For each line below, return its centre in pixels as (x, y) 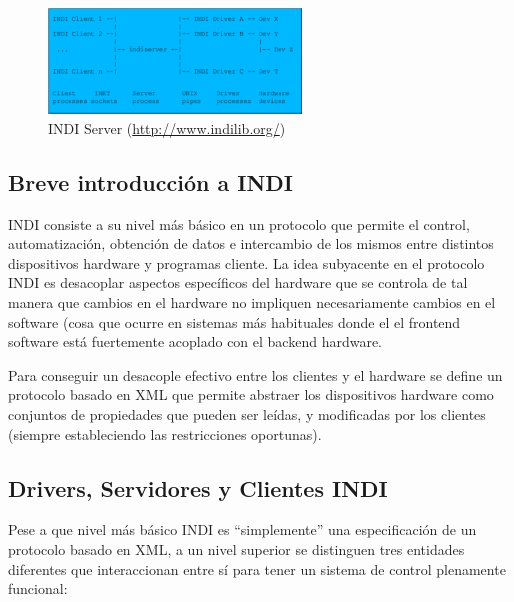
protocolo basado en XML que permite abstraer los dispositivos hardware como (251, 394)
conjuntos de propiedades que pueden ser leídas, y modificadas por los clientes (247, 413)
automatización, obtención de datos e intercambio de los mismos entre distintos (251, 243)
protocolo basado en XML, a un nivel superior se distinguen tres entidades (236, 548)
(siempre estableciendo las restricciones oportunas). (165, 433)
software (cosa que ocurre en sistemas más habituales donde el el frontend (234, 321)
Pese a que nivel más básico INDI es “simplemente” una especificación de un (242, 529)
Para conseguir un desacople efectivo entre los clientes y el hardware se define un (255, 374)
